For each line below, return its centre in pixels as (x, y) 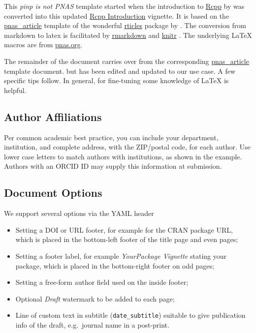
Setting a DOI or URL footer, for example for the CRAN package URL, (124, 229)
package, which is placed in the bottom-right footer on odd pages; (115, 265)
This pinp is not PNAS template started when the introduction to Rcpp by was (124, 6)
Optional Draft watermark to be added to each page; (95, 298)
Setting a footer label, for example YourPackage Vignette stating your (121, 256)
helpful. (15, 90)
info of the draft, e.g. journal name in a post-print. (92, 324)
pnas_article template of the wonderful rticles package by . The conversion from (125, 25)
